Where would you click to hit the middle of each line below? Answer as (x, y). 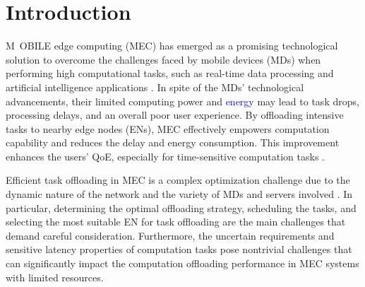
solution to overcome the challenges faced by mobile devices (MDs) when (163, 59)
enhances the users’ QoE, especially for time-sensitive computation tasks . (165, 156)
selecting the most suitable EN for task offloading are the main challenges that (176, 222)
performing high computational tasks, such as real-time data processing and (170, 73)
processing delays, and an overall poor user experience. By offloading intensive (175, 115)
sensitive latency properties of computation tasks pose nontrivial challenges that (179, 249)
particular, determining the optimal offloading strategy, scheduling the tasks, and (181, 207)
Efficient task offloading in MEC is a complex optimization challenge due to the (178, 180)
